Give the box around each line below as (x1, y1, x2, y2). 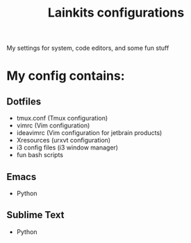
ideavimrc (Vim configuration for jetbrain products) (16, 129, 163, 137)
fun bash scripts (16, 151, 64, 159)
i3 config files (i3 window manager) (16, 143, 119, 152)
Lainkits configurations (47, 5, 185, 21)
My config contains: (6, 68, 126, 84)
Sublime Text (6, 209, 65, 221)
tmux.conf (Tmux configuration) (16, 114, 108, 123)
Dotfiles (6, 96, 42, 107)
